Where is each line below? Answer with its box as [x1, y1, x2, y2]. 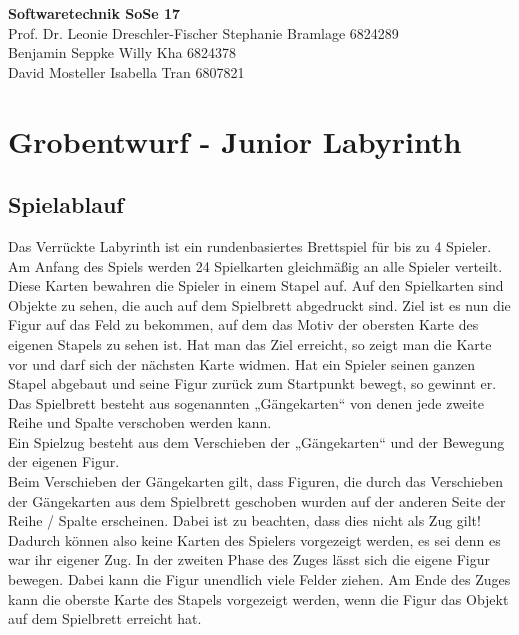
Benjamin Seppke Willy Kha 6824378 [8, 42, 237, 63]
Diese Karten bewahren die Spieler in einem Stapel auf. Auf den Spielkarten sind [8, 275, 504, 296]
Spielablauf [8, 189, 124, 220]
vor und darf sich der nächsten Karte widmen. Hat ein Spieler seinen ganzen [8, 353, 476, 374]
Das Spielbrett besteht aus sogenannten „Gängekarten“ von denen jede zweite [8, 392, 484, 413]
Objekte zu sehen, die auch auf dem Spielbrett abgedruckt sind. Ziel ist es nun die [8, 294, 511, 315]
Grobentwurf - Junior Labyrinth [8, 120, 462, 161]
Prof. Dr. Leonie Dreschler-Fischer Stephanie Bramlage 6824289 [8, 22, 399, 43]
